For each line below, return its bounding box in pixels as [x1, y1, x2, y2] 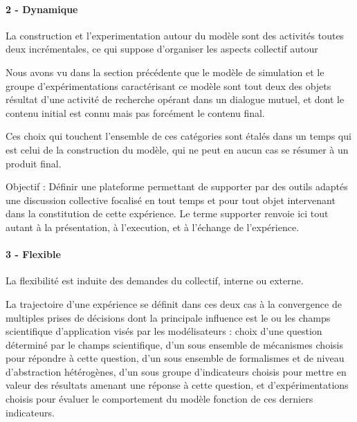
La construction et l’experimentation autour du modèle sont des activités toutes [6, 28, 345, 42]
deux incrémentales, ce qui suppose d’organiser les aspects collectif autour [6, 42, 318, 56]
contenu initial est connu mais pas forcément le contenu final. [6, 105, 265, 120]
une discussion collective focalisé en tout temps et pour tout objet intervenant [6, 192, 336, 207]
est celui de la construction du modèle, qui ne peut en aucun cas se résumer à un [6, 142, 349, 156]
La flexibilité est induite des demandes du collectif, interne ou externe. [6, 273, 304, 288]
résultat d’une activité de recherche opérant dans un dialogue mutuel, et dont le [6, 92, 345, 107]
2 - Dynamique [6, 1, 78, 16]
